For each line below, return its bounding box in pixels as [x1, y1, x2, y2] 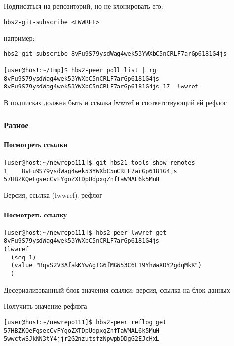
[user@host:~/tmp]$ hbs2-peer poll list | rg [4, 67, 156, 74]
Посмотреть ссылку [4, 209, 67, 219]
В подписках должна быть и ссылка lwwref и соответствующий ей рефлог [4, 97, 227, 108]
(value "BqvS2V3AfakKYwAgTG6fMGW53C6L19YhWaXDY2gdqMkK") [11, 262, 202, 269]
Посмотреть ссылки [4, 139, 68, 150]
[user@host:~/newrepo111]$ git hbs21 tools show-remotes [4, 159, 195, 167]
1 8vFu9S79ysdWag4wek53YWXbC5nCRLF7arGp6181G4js [4, 168, 177, 175]
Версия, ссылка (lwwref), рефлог [4, 190, 102, 200]
